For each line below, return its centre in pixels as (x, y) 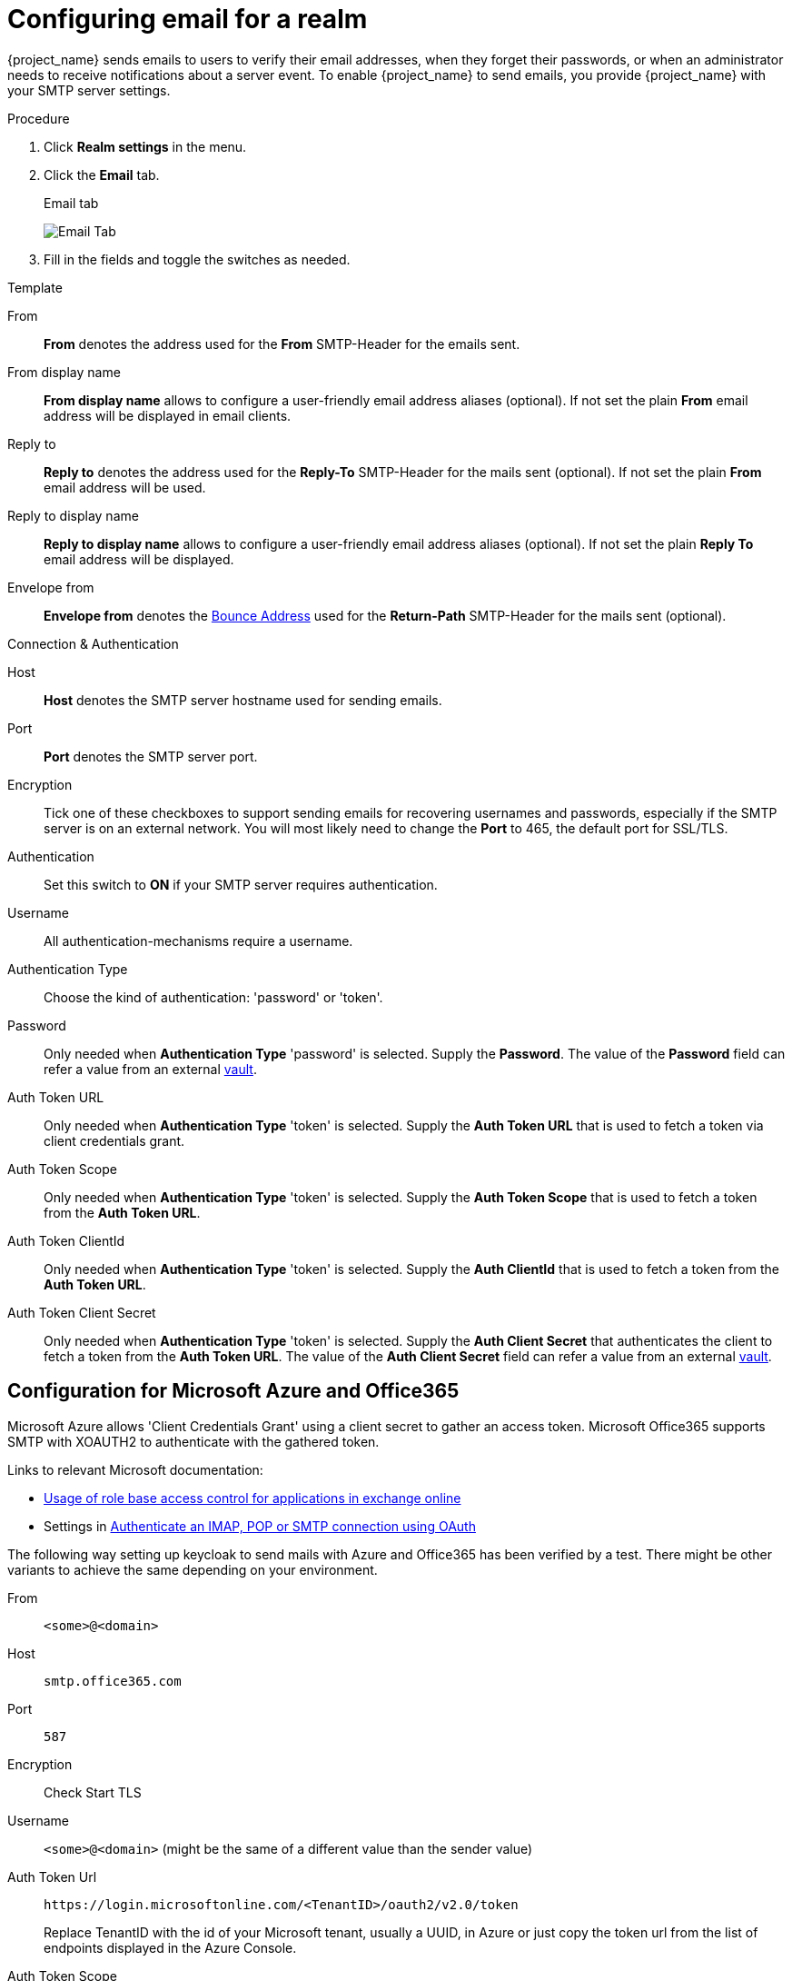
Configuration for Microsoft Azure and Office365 (233, 1391)
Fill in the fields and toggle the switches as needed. (197, 259)
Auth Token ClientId (66, 1240)
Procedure (39, 118)
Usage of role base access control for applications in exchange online (252, 1498)
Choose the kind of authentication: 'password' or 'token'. (213, 997)
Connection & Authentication (93, 643)
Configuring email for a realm (188, 19)
